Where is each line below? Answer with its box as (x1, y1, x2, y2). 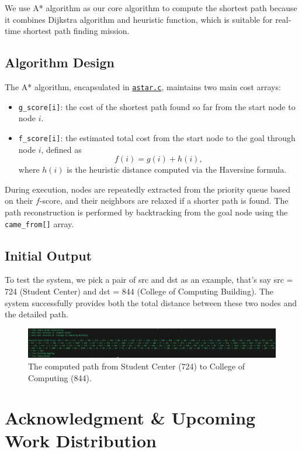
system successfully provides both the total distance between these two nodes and (5, 296, 297, 309)
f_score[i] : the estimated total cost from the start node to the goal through (18, 131, 296, 143)
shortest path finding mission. (23, 25, 130, 37)
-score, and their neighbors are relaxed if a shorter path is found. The (39, 194, 289, 207)
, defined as (41, 143, 82, 155)
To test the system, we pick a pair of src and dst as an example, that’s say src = (5, 273, 293, 286)
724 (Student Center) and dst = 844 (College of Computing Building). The (5, 285, 273, 297)
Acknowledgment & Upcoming (5, 406, 256, 430)
